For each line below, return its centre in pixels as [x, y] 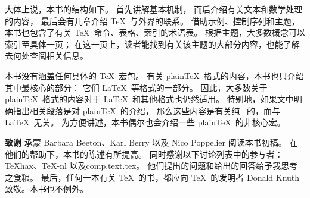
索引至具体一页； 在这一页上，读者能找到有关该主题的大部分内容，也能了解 [152, 44]
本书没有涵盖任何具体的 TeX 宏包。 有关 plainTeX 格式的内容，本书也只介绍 [154, 75]
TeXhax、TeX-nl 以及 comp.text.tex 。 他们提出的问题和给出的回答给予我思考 [151, 166]
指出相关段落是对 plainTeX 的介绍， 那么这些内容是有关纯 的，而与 [146, 110]
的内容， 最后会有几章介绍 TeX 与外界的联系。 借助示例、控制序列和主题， [152, 21]
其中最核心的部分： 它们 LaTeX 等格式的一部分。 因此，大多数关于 [136, 87]
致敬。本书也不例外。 [46, 189]
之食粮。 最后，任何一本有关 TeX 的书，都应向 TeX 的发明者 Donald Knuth [152, 177]
